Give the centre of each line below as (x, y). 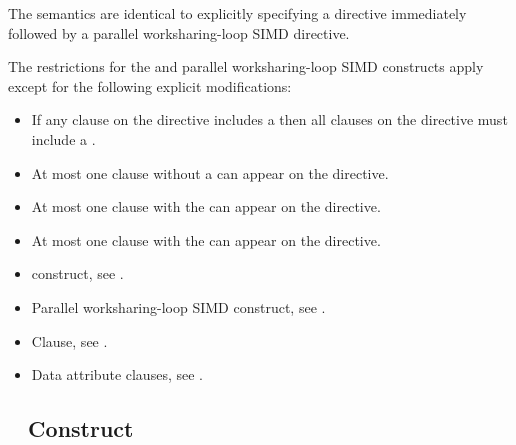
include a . (63, 138)
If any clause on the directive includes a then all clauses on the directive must (269, 119)
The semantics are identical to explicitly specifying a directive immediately (237, 13)
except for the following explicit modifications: (150, 85)
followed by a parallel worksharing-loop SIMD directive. (179, 32)
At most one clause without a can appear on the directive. (210, 172)
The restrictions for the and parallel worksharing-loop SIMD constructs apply (246, 66)
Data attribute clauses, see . (117, 374)
